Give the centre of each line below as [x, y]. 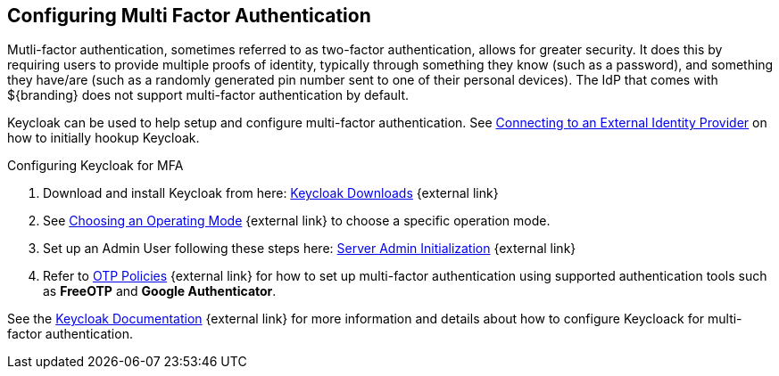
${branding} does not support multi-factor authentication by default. [208, 95]
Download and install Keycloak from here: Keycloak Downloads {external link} [271, 193]
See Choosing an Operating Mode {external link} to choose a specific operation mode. [297, 221]
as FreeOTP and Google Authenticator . [160, 291]
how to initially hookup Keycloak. [104, 138]
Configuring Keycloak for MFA [95, 166]
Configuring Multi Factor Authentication [189, 16]
